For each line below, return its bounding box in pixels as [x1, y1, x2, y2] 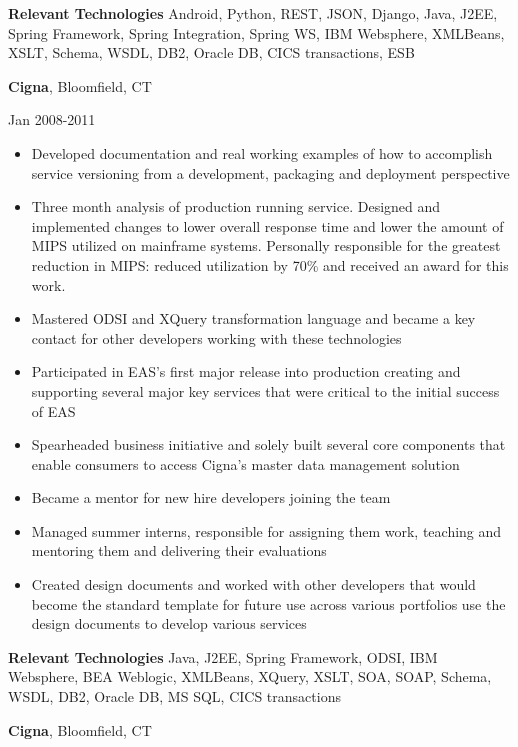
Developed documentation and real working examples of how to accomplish [31, 142, 493, 163]
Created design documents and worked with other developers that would [31, 574, 476, 595]
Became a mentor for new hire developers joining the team [31, 487, 391, 508]
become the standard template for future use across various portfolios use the [31, 593, 506, 614]
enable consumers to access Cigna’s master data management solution [31, 453, 460, 474]
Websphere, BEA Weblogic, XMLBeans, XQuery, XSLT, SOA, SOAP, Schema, [8, 666, 492, 687]
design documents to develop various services [31, 613, 307, 634]
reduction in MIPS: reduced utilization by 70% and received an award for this [31, 254, 509, 275]
